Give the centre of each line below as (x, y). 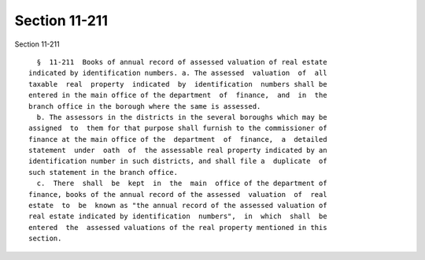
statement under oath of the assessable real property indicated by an (178, 150)
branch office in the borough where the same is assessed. (145, 106)
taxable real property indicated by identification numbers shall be (178, 84)
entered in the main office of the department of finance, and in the (178, 95)
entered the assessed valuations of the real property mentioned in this (178, 227)
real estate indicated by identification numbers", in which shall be (178, 216)
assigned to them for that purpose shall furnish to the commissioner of (178, 128)
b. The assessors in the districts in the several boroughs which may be (182, 117)
